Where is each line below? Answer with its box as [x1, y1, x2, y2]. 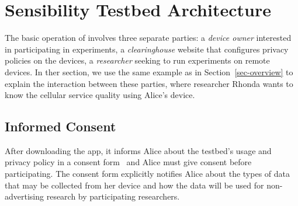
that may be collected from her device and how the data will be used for [5, 179, 264, 191]
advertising [5, 190, 44, 202]
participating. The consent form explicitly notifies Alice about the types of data [5, 167, 290, 180]
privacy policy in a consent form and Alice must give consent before [5, 156, 252, 168]
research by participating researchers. [46, 190, 180, 202]
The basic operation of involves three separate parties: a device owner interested [5, 32, 292, 44]
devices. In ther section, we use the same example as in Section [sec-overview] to [5, 65, 293, 78]
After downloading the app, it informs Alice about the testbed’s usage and [5, 144, 272, 156]
